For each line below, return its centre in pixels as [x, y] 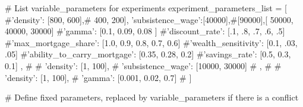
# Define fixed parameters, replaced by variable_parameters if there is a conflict [152, 97]
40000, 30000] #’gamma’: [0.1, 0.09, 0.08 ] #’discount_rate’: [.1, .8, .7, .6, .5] [145, 31]
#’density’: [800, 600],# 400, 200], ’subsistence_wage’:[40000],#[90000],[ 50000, [149, 19]
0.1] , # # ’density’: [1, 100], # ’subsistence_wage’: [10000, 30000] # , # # [143, 65]
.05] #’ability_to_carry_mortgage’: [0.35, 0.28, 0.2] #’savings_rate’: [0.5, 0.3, [148, 54]
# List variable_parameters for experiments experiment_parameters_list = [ [146, 8]
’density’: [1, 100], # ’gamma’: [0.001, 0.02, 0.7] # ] [98, 77]
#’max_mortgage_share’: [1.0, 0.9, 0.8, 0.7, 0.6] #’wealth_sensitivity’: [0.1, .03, [151, 42]
